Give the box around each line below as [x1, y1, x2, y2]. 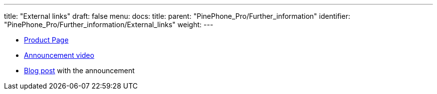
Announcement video [24, 51, 94, 59]
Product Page [24, 36, 69, 44]
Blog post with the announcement [24, 66, 135, 75]
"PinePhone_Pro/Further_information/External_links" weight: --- [4, 20, 214, 29]
